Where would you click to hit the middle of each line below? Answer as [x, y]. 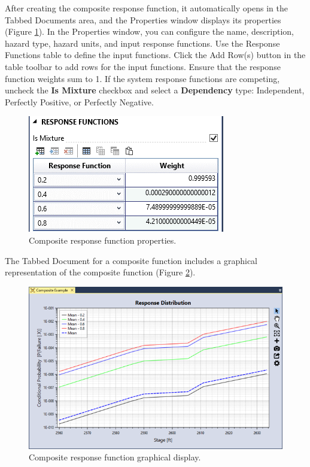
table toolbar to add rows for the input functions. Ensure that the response [143, 66]
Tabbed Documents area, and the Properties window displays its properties [143, 19]
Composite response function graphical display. [115, 457]
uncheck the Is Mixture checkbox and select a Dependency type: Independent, [155, 90]
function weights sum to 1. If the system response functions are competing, [142, 78]
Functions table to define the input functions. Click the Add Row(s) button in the [155, 55]
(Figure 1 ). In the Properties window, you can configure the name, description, [149, 31]
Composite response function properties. [103, 240]
